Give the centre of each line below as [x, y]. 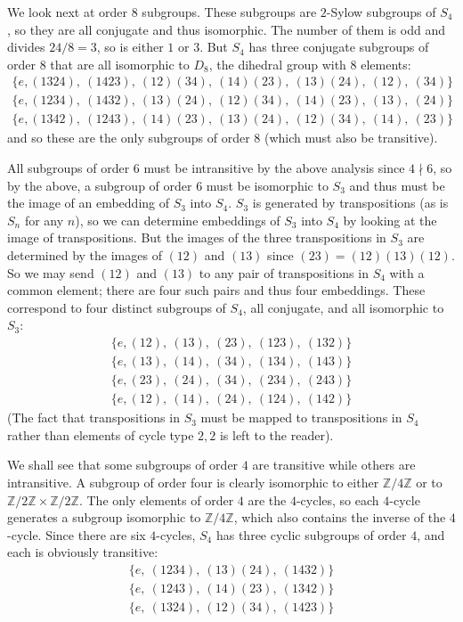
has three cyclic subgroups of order [311, 534]
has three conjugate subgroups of [339, 47]
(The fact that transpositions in [93, 417]
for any [44, 220]
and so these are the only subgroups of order [129, 138]
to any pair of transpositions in [284, 272]
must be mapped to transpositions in [301, 417]
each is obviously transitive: [83, 552]
